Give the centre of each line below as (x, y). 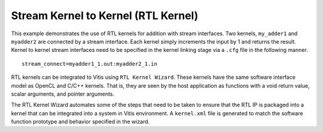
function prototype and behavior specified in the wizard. (80, 122)
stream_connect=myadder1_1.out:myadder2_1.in (90, 64)
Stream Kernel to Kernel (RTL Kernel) (105, 16)
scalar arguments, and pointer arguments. (63, 94)
